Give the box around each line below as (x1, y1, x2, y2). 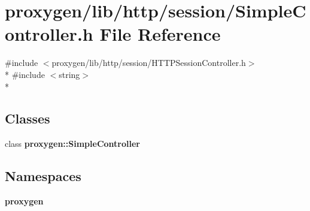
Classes (5, 109, 50, 128)
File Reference (99, 22, 221, 46)
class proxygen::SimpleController (5, 137, 140, 150)
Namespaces (5, 167, 81, 185)
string (59, 68, 80, 80)
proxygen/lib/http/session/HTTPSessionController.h (51, 56, 246, 69)
